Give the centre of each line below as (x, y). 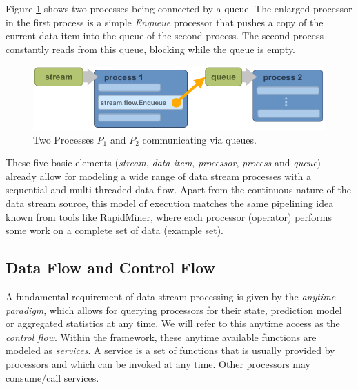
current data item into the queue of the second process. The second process (165, 36)
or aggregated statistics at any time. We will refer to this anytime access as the (173, 323)
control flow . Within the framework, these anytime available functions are (161, 337)
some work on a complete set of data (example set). (115, 230)
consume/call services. (52, 377)
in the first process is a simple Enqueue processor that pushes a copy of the (165, 22)
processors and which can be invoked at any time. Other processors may (158, 364)
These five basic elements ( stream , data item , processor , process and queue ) (163, 163)
